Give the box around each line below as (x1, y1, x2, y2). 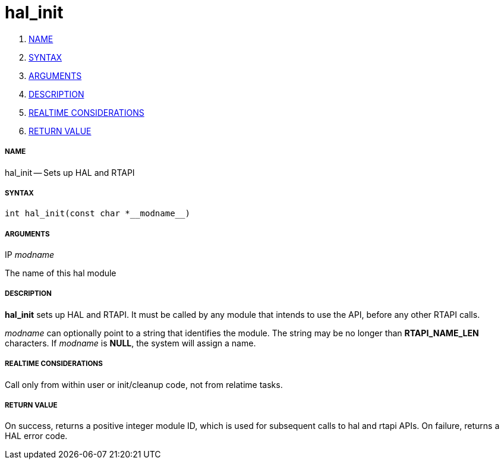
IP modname (5, 250, 55, 260)
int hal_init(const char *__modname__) (5, 209, 190, 219)
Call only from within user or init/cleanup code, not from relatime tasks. (5, 379, 283, 390)
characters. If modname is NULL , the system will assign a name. (5, 337, 256, 348)
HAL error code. (5, 431, 68, 441)
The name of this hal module (5, 268, 116, 279)
